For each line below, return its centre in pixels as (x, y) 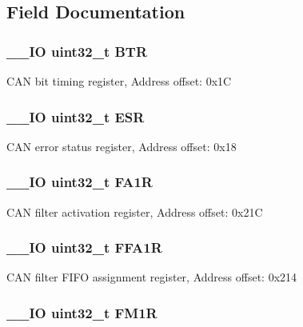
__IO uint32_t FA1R (80, 182)
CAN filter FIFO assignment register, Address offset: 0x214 (152, 277)
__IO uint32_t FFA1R (84, 247)
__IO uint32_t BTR (77, 51)
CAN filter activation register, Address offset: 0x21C (135, 211)
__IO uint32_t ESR (76, 116)
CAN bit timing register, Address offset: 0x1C (119, 81)
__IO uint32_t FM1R (82, 312)
